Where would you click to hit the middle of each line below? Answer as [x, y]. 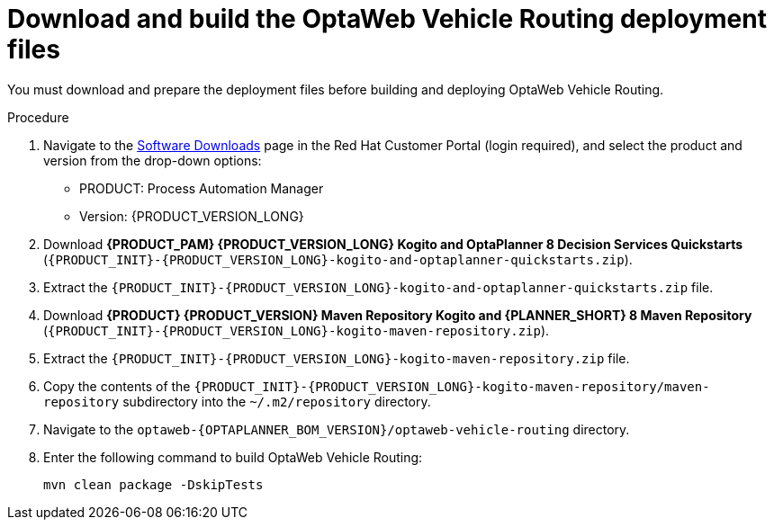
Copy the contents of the [117, 386]
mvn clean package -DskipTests [153, 484]
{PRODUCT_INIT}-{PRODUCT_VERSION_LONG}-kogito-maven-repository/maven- [452, 386]
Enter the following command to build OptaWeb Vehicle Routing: [233, 457]
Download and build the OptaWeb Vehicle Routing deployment [387, 19]
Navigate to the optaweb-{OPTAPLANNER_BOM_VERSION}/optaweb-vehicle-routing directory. [337, 429]
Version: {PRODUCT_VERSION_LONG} [192, 216]
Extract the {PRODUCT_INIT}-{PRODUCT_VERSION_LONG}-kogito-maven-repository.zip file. [337, 358]
